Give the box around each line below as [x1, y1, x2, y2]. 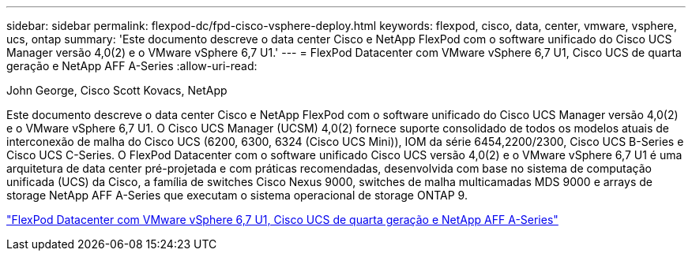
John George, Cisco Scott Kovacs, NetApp [6, 84, 228, 97]
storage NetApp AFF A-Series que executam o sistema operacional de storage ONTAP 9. [6, 188, 468, 202]
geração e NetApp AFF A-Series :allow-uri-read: [6, 59, 258, 73]
